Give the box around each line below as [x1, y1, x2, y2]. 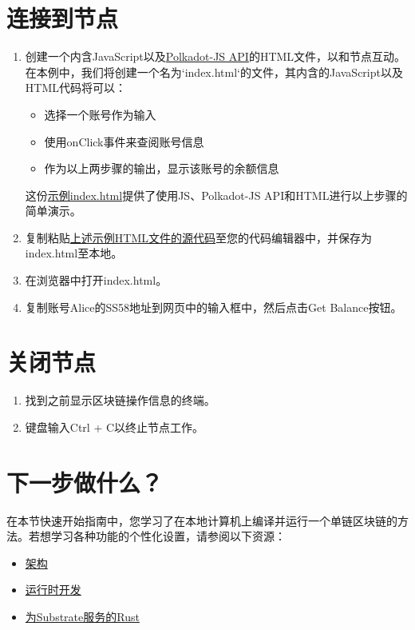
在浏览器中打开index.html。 [25, 272, 168, 289]
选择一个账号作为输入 [44, 106, 156, 122]
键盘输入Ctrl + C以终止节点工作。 [25, 418, 204, 435]
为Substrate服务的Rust [25, 608, 140, 625]
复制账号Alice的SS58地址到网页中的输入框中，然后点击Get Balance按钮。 [25, 298, 402, 315]
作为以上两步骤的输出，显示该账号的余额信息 [44, 160, 279, 177]
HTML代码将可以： [25, 79, 126, 96]
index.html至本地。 [25, 245, 123, 261]
